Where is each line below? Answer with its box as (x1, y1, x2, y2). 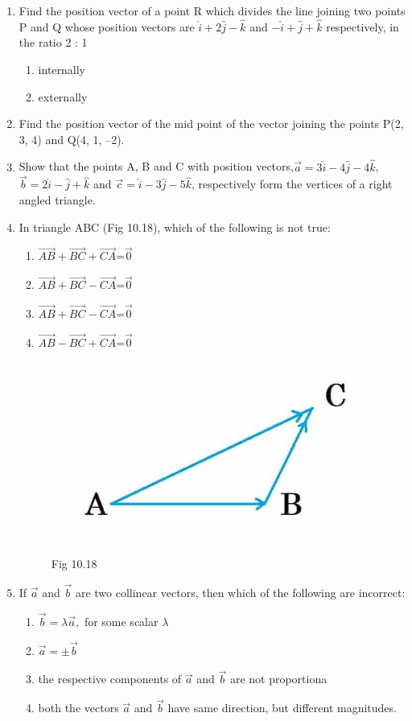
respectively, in (326, 18, 399, 35)
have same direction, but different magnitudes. (167, 699, 397, 716)
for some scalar (84, 612, 159, 629)
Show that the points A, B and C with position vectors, (19, 158, 294, 175)
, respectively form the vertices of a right (191, 175, 393, 192)
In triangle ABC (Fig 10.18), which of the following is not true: (19, 218, 331, 235)
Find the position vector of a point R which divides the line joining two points (19, 2, 406, 19)
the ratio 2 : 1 (19, 34, 88, 51)
